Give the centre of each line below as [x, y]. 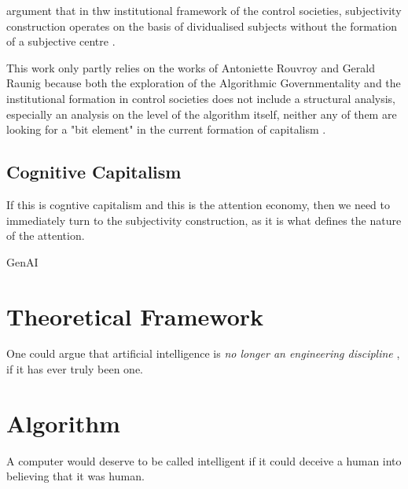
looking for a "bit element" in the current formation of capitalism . [166, 129]
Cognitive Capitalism [94, 172]
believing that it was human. [75, 476]
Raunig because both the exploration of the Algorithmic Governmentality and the [204, 83]
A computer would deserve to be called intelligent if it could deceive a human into [204, 460]
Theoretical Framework [135, 316]
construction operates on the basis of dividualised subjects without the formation [202, 26]
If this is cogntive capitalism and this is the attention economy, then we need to [198, 204]
